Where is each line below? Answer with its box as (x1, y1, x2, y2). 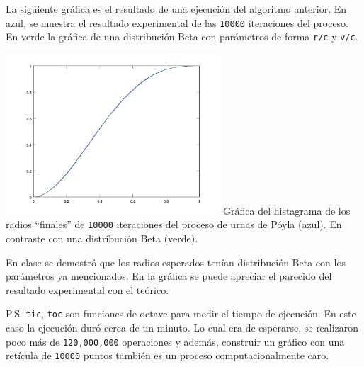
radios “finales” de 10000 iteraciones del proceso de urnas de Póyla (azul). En (6, 217, 342, 232)
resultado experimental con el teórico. (6, 282, 169, 297)
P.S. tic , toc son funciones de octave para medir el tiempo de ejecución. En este (6, 306, 356, 321)
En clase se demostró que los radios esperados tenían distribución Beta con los (6, 254, 346, 269)
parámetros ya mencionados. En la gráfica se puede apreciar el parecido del (6, 269, 332, 283)
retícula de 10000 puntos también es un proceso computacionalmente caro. (6, 348, 329, 363)
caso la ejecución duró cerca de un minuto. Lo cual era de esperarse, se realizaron (6, 320, 359, 334)
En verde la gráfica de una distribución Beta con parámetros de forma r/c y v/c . (6, 29, 358, 44)
